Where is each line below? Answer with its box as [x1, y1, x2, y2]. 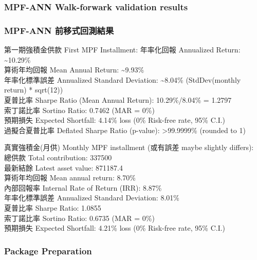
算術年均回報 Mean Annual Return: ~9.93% [4, 64, 144, 75]
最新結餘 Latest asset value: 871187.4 [4, 162, 123, 173]
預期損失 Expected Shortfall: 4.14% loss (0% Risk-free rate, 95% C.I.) [4, 115, 226, 125]
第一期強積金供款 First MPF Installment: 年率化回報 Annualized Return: [4, 44, 241, 55]
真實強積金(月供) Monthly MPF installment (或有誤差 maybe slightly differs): [4, 142, 254, 153]
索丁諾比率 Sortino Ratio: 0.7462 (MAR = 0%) [4, 104, 155, 115]
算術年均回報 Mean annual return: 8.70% [4, 172, 136, 183]
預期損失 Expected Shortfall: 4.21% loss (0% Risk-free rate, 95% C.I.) [4, 222, 226, 233]
